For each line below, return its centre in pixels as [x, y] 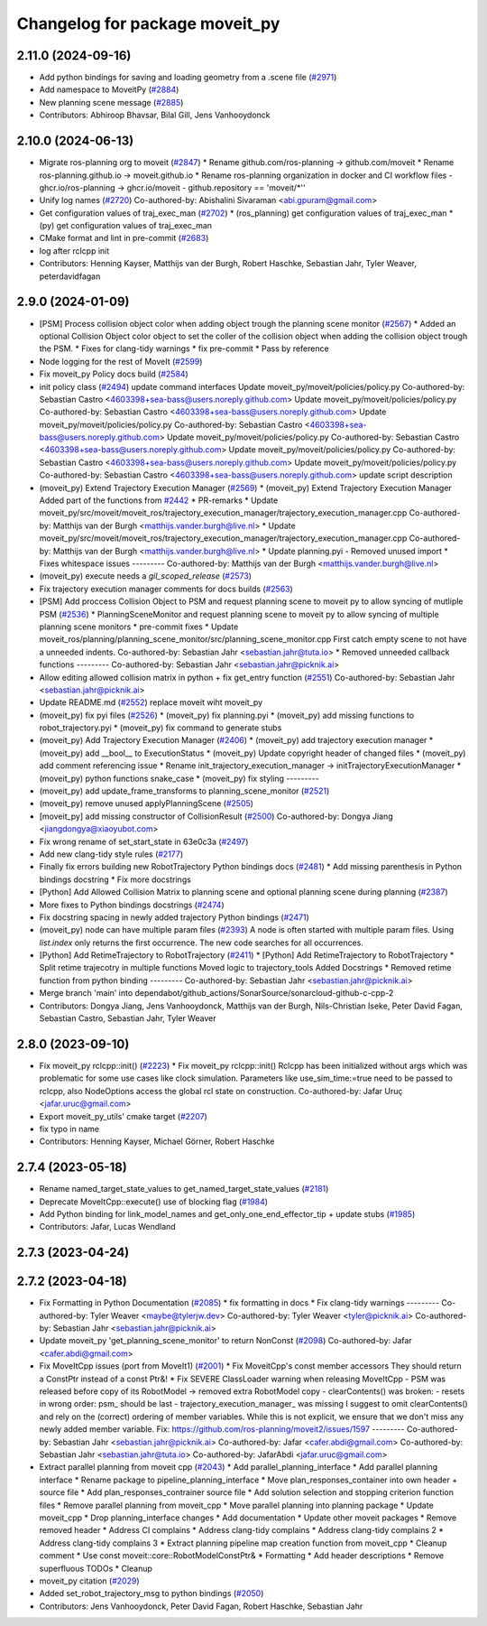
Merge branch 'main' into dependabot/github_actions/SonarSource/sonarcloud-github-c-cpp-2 [216, 993]
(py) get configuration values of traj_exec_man [125, 226]
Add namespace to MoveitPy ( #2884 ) [109, 89]
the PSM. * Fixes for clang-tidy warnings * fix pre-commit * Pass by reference [184, 348]
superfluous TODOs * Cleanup [96, 1568]
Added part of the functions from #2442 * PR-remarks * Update [159, 500]
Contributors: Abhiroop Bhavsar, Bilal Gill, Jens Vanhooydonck [155, 115]
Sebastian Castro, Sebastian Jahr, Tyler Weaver [128, 1018]
